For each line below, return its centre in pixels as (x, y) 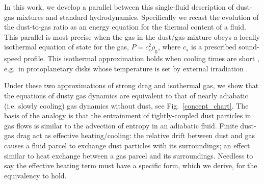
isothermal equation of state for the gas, (67, 47)
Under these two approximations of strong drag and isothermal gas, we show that (131, 85)
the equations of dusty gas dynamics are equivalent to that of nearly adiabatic (126, 95)
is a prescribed (214, 47)
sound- (249, 47)
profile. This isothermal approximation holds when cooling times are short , (141, 58)
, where (169, 47)
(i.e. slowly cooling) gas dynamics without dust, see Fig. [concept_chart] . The (126, 105)
